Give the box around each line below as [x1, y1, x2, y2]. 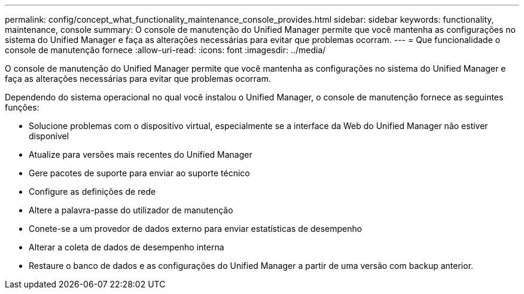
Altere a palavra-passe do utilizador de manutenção [29, 205, 233, 215]
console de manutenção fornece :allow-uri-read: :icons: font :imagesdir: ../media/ [5, 45, 326, 55]
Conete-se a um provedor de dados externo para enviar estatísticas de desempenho [29, 223, 362, 234]
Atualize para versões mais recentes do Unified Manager [29, 149, 252, 160]
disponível [29, 131, 69, 141]
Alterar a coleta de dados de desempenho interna [29, 242, 224, 252]
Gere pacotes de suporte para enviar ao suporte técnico [29, 168, 250, 178]
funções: [5, 102, 39, 112]
